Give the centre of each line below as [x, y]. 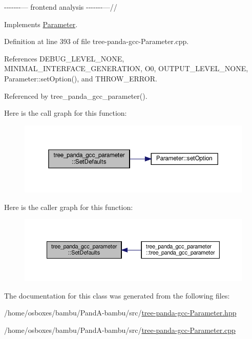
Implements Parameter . [41, 24]
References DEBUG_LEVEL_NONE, [64, 58]
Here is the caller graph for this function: [69, 207]
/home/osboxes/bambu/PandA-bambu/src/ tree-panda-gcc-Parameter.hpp [120, 313]
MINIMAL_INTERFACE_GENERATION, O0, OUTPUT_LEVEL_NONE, [126, 68]
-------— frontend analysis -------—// [61, 7]
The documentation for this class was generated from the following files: [117, 295]
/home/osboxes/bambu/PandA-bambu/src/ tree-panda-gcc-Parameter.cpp [120, 330]
